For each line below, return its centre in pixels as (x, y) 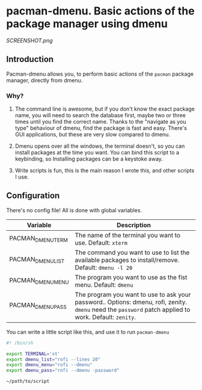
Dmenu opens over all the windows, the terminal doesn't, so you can (100, 146)
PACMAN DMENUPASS (38, 306)
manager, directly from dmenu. (44, 80)
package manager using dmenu (87, 24)
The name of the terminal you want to (127, 235)
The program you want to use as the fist (131, 277)
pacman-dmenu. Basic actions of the (100, 11)
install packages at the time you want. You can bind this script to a (97, 153)
